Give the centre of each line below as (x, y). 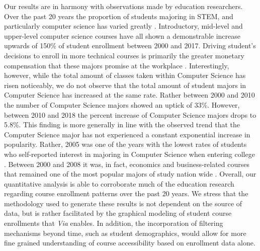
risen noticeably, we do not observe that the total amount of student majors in (125, 85)
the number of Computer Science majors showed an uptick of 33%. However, (122, 104)
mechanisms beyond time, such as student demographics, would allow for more (125, 233)
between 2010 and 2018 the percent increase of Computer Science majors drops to (130, 114)
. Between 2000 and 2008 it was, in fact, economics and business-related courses (127, 164)
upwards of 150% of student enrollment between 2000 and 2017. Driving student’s (130, 46)
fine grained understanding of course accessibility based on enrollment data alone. (130, 243)
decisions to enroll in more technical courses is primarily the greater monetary (124, 55)
